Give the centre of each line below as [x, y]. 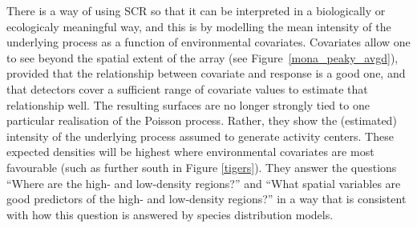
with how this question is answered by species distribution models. [170, 214]
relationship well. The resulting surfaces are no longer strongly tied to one [188, 104]
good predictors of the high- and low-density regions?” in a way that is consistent [206, 199]
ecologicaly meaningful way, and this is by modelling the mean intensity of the [199, 26]
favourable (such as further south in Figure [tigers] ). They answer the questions [202, 167]
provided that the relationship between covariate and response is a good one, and [206, 73]
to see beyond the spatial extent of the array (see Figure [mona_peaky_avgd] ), [202, 57]
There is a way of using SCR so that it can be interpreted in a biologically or [196, 10]
